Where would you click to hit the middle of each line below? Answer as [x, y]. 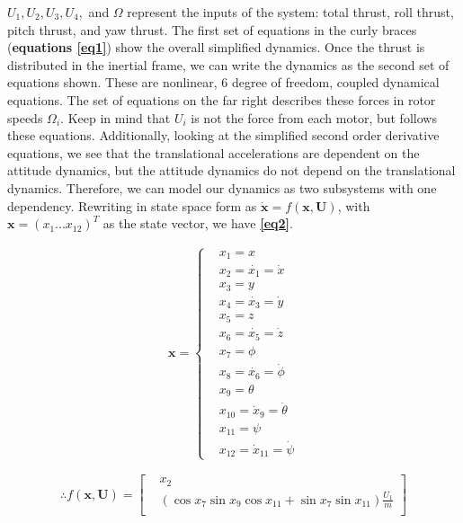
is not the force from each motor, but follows [314, 117]
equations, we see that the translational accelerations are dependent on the [214, 152]
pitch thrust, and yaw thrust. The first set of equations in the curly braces [212, 29]
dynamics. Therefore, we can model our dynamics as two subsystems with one [222, 187]
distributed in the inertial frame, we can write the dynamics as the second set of [228, 64]
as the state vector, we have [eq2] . [198, 223]
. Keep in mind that [116, 117]
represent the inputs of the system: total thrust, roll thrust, [290, 12]
